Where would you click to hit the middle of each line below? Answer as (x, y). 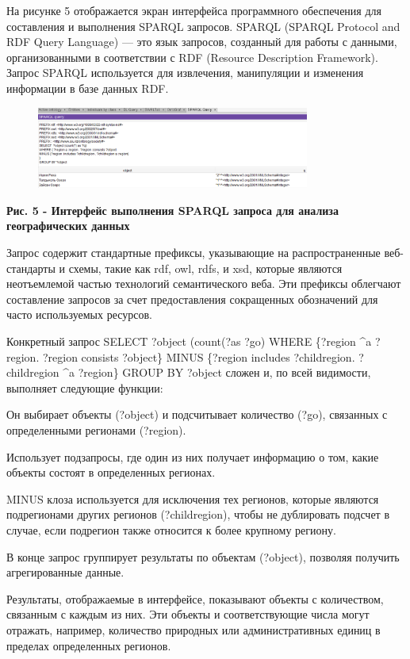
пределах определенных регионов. (89, 645)
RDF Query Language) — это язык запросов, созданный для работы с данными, (202, 42)
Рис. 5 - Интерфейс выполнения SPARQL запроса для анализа (172, 210)
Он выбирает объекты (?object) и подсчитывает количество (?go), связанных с (197, 414)
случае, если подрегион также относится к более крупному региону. (171, 529)
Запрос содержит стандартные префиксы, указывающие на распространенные (194, 253)
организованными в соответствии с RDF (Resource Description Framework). (192, 57)
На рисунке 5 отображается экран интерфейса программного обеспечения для (194, 10)
